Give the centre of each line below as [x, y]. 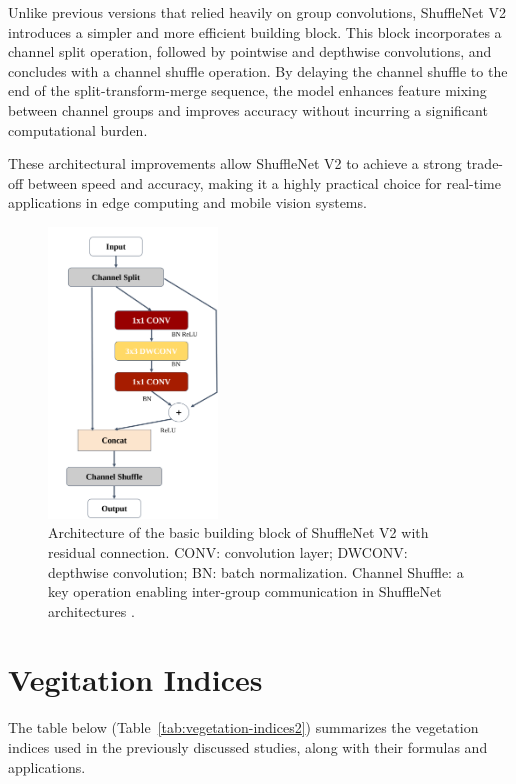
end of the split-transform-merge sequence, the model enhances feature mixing [247, 90]
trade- [485, 163]
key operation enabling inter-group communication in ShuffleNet [245, 591]
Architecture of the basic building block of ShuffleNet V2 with [238, 532]
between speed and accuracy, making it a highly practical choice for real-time [264, 182]
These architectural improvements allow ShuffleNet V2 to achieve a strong [235, 163]
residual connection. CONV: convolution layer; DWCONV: [228, 551]
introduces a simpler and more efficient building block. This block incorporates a [255, 31]
